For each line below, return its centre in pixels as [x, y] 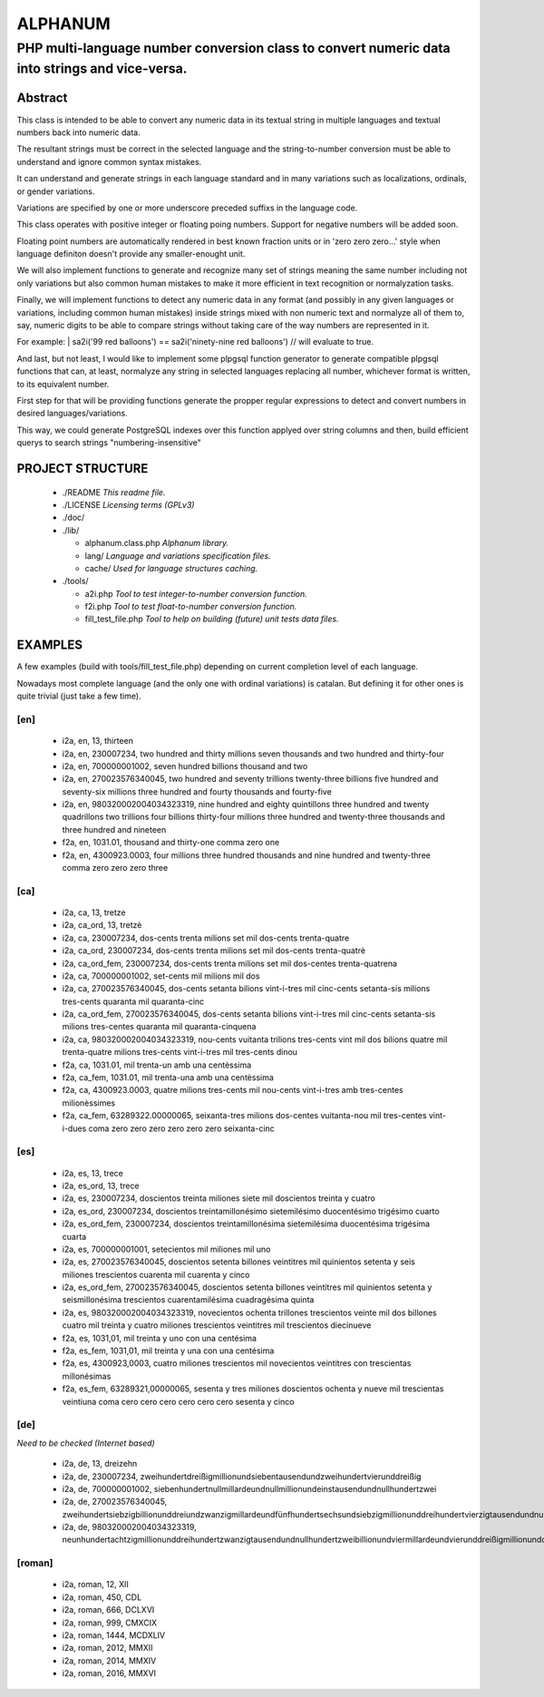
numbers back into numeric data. [78, 132]
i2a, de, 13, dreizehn [100, 1464]
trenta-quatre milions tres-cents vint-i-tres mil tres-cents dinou [180, 1052]
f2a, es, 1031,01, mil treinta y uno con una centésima [160, 1338]
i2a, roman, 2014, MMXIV [109, 1661]
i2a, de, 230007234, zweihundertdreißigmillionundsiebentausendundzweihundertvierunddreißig [242, 1476]
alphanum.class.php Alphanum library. [157, 543]
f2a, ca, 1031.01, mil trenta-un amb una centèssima [157, 1065]
